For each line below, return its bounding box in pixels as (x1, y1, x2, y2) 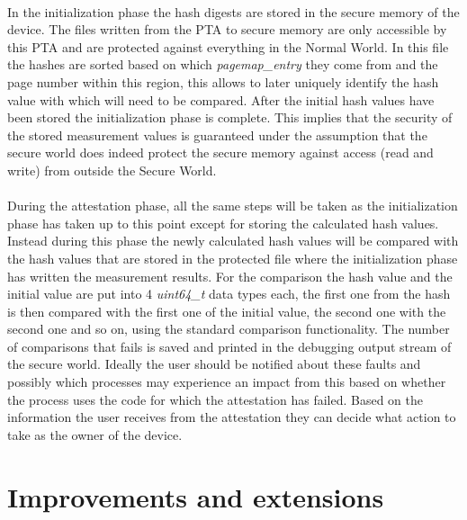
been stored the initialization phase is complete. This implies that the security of (7, 108, 453, 127)
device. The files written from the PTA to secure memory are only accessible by (7, 20, 447, 39)
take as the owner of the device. (7, 425, 183, 444)
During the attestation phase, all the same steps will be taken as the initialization (7, 196, 458, 215)
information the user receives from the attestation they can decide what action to (7, 408, 456, 426)
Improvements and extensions (7, 478, 384, 515)
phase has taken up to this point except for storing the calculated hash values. (7, 213, 439, 232)
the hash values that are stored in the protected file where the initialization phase (7, 248, 458, 267)
